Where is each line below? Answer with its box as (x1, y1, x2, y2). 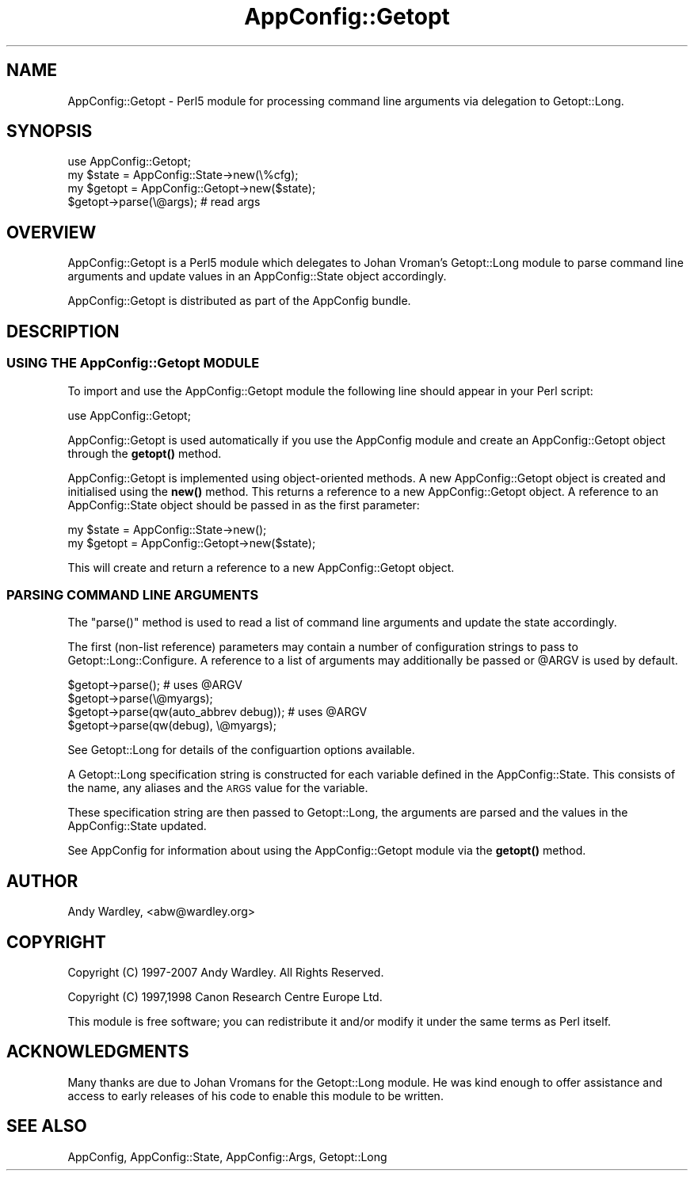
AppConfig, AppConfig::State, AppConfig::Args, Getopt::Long (67, 1149, 387, 1164)
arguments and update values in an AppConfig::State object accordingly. (67, 269, 447, 284)
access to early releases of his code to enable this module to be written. (67, 1088, 444, 1103)
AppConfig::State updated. (67, 819, 207, 833)
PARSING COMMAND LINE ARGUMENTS (6, 586, 259, 603)
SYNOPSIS (6, 121, 93, 142)
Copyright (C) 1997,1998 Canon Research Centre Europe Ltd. (67, 989, 383, 1004)
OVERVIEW (6, 222, 97, 242)
